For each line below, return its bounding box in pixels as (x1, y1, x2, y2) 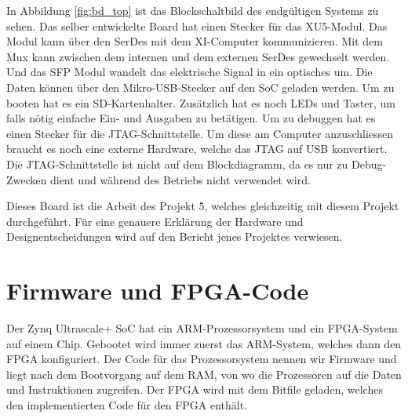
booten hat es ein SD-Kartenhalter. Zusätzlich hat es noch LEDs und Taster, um (6, 94, 395, 111)
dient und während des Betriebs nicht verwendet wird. (49, 171, 311, 187)
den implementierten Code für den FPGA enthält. (6, 397, 248, 413)
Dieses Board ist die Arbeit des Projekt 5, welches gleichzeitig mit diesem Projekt (6, 198, 399, 214)
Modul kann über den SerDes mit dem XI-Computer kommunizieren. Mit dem (6, 33, 383, 49)
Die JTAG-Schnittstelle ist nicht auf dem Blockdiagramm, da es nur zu (6, 155, 348, 172)
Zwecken (6, 171, 47, 187)
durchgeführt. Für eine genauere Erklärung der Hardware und (6, 213, 304, 229)
